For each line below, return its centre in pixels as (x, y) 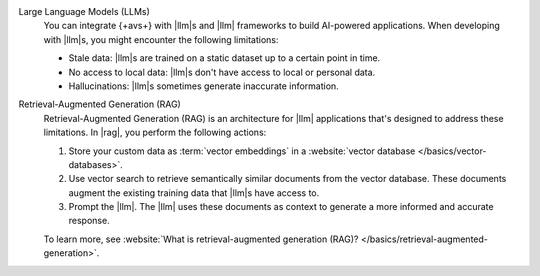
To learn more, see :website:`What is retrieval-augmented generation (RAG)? (201, 239)
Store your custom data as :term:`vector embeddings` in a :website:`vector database (242, 151)
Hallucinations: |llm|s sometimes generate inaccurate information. (203, 86)
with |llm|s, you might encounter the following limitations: (161, 39)
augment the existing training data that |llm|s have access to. (194, 192)
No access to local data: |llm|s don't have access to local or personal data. (222, 72)
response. (89, 221)
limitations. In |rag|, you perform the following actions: (155, 132)
